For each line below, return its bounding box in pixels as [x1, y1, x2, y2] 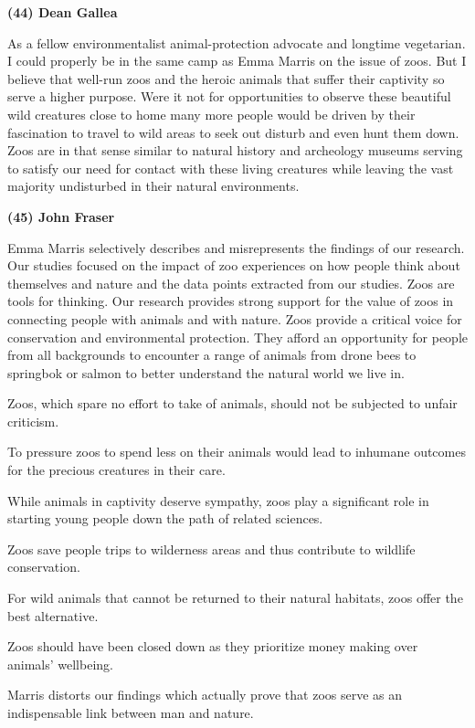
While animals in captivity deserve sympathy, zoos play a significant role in [7, 491, 429, 510]
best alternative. [7, 606, 99, 625]
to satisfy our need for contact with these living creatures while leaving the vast [7, 158, 454, 177]
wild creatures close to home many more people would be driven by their [7, 104, 416, 123]
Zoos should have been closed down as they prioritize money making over [7, 637, 418, 656]
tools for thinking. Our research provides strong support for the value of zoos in [7, 291, 454, 311]
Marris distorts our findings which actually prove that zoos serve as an [7, 685, 403, 704]
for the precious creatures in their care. [7, 460, 226, 480]
